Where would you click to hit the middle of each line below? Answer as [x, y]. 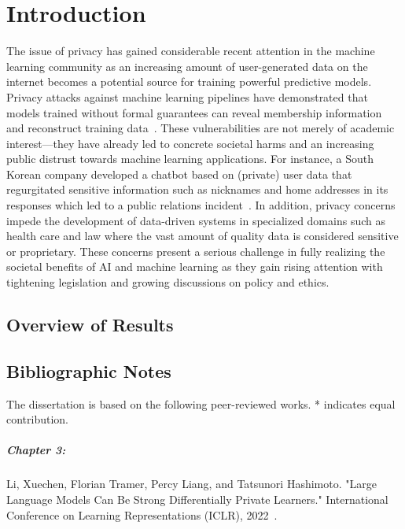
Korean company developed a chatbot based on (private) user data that [179, 174]
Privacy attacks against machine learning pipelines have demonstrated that [187, 96]
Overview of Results [90, 325]
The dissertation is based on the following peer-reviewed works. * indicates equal [201, 403]
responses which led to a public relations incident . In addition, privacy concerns [201, 205]
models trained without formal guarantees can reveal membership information [194, 112]
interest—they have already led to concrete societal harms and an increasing [190, 143]
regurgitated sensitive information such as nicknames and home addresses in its [197, 189]
